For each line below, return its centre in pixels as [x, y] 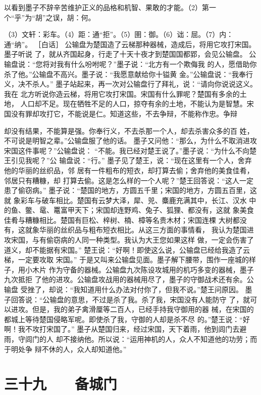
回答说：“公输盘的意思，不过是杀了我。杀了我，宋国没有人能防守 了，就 [130, 299]
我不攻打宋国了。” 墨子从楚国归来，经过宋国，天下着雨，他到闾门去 [129, 329]
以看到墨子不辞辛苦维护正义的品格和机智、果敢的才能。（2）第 [107, 7]
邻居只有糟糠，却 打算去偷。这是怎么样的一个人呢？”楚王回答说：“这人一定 [129, 180]
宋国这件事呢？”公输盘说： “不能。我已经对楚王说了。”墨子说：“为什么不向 [127, 150]
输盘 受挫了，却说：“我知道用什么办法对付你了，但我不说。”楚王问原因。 [123, 289]
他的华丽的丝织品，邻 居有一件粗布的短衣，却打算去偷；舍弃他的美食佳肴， [129, 170]
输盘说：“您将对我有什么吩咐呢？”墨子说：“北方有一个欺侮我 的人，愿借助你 [130, 64]
